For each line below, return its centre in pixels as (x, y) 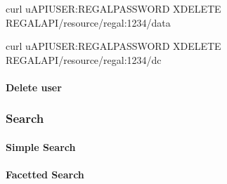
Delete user (34, 87)
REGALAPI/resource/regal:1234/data (88, 22)
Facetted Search (45, 175)
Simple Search (41, 147)
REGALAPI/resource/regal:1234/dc (84, 59)
